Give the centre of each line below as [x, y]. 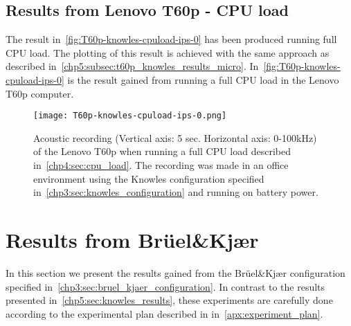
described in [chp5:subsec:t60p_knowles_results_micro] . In [132, 66]
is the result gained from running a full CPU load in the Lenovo [203, 79]
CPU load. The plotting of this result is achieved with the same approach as [168, 52]
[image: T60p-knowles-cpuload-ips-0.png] [130, 116]
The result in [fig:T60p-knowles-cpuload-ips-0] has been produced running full [171, 39]
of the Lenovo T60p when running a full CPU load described [162, 151]
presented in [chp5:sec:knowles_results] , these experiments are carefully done [169, 300]
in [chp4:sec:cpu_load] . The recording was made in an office [161, 165]
